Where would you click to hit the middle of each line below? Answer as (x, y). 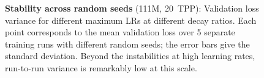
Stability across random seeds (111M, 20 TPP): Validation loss (132, 8)
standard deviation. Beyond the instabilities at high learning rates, (130, 56)
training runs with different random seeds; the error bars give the (127, 44)
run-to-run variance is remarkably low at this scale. (101, 67)
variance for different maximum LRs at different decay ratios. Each (131, 20)
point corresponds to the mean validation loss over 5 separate (120, 32)
